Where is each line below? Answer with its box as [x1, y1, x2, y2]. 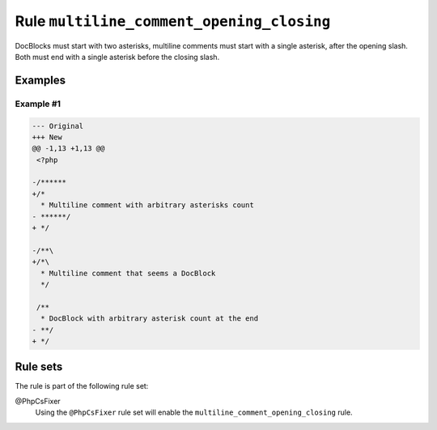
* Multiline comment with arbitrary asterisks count [40, 201, 254, 210]
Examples [15, 73, 66, 87]
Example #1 [15, 98, 61, 109]
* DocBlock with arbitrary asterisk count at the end [40, 314, 259, 323]
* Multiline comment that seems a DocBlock [40, 268, 216, 278]
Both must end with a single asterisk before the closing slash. [15, 52, 220, 62]
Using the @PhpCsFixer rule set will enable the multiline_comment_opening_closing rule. [35, 407, 353, 417]
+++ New [32, 132, 62, 142]
